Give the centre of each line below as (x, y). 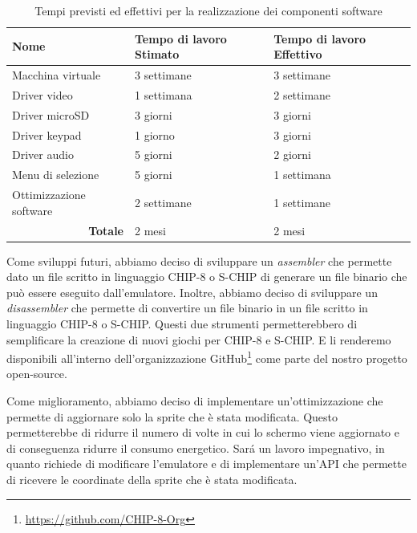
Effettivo (298, 54)
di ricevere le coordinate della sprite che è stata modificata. (152, 479)
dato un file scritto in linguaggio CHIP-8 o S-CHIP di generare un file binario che (207, 277)
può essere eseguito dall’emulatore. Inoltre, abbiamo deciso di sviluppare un (192, 292)
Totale (106, 230)
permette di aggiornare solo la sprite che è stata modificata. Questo (172, 416)
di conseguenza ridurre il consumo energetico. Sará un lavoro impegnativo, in (196, 448)
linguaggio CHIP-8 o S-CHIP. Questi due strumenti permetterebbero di (182, 323)
